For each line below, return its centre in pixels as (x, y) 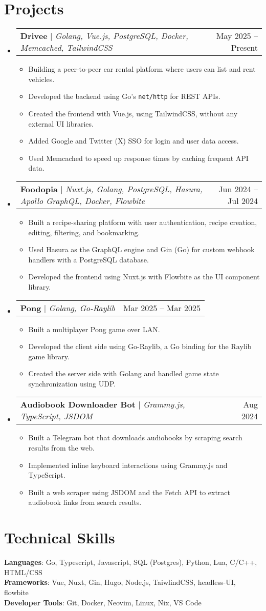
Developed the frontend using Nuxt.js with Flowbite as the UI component (144, 277)
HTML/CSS (23, 572)
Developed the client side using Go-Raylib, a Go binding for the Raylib (140, 346)
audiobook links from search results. (85, 502)
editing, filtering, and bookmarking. (84, 232)
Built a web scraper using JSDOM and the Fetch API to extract (129, 492)
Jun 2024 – (238, 189)
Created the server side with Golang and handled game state (124, 373)
